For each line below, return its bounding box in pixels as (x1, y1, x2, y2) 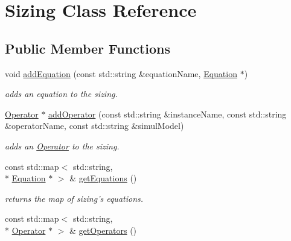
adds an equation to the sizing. (5, 87, 118, 100)
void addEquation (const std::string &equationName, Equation (5, 67, 237, 80)
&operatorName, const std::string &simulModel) (5, 119, 184, 132)
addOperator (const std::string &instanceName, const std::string (48, 107, 287, 120)
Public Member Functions (5, 39, 170, 57)
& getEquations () (69, 172, 137, 184)
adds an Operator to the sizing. (5, 139, 120, 152)
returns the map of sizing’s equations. (5, 192, 144, 204)
